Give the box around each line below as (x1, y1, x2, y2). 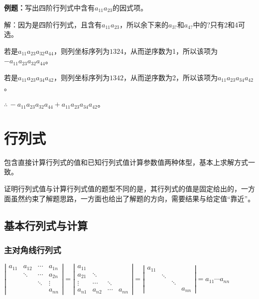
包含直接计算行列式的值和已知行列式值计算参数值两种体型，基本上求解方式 (4, 156, 248, 167)
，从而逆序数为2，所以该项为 (123, 72, 218, 82)
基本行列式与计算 (4, 217, 88, 233)
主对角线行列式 (4, 243, 61, 256)
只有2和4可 (210, 19, 246, 29)
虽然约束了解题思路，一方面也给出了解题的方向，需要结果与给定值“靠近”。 (10, 193, 255, 203)
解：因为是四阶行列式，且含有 (4, 19, 102, 29)
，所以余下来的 (119, 19, 168, 29)
